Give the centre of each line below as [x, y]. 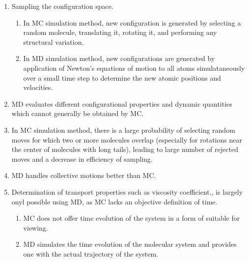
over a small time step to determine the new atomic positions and [122, 77]
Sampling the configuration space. [62, 6]
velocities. [38, 87]
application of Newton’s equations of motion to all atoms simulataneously [134, 68]
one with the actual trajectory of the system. [91, 253]
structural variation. [54, 42]
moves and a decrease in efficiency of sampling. [82, 159]
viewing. [36, 227]
